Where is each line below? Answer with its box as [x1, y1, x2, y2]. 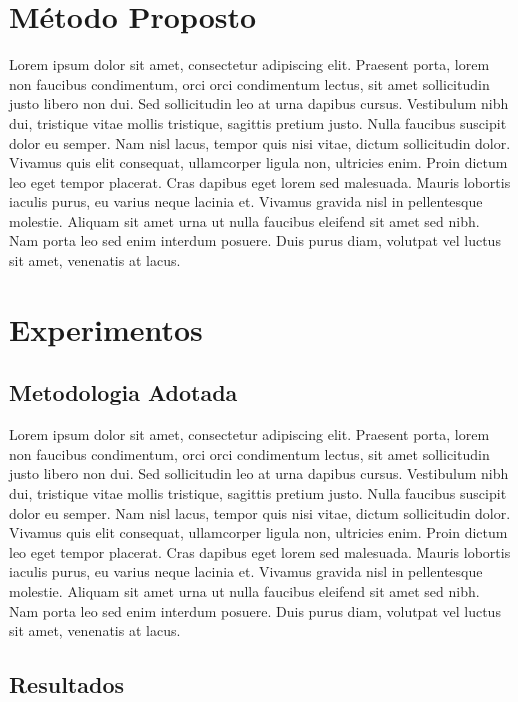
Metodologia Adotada [9, 377, 238, 408]
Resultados [9, 669, 124, 700]
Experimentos [9, 308, 203, 349]
